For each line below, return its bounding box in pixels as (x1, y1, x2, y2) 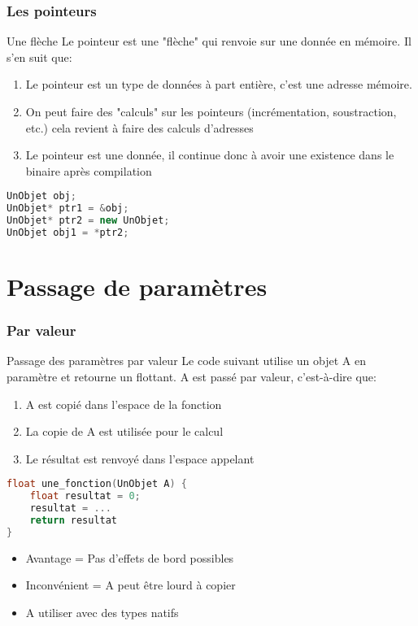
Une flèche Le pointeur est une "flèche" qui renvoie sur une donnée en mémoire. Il (7, 33, 411, 50)
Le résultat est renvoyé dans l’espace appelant (25, 450, 255, 467)
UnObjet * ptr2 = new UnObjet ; (7, 215, 170, 227)
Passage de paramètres (7, 270, 268, 303)
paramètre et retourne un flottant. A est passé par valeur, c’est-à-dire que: (7, 368, 377, 385)
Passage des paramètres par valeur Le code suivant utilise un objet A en (7, 352, 366, 369)
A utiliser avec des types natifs (25, 604, 179, 620)
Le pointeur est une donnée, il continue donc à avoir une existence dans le (25, 146, 394, 163)
